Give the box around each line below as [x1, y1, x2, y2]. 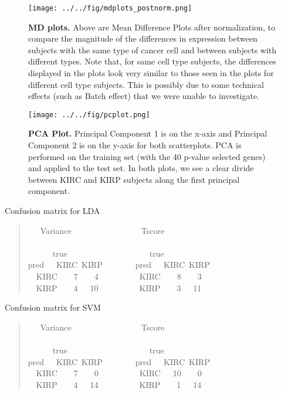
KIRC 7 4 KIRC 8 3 [36, 270, 202, 282]
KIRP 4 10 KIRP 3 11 [36, 281, 202, 294]
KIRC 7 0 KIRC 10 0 [36, 367, 202, 379]
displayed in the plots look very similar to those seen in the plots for [28, 67, 274, 79]
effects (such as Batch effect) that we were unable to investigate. [28, 90, 259, 102]
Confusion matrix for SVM [5, 301, 101, 314]
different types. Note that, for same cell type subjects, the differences [28, 55, 276, 67]
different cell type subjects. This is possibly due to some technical [28, 78, 264, 90]
